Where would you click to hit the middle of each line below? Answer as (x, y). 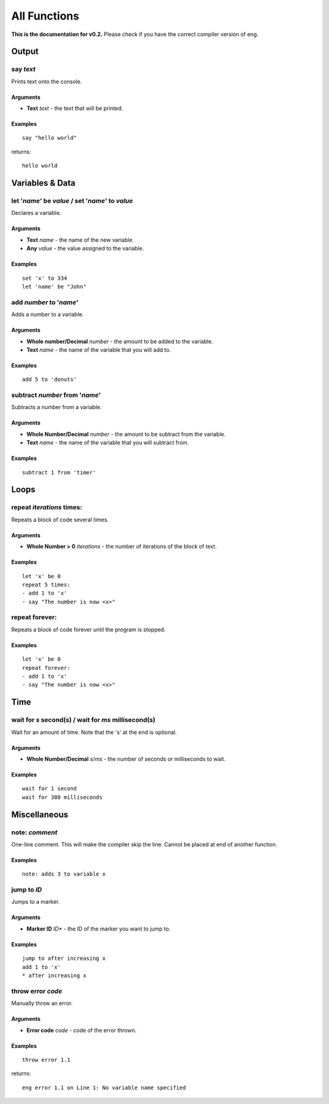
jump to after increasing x (64, 958)
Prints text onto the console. (47, 81)
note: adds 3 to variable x (64, 874)
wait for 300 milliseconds (62, 797)
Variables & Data (43, 183)
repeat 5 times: (46, 584)
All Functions (45, 16)
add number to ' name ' (45, 302)
